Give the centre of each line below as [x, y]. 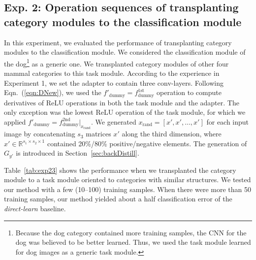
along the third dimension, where [172, 134]
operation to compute [189, 92]
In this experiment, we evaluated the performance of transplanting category [118, 42]
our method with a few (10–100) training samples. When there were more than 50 [128, 189]
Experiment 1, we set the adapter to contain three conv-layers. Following [114, 82]
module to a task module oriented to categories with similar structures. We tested [128, 179]
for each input [228, 121]
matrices [98, 134]
